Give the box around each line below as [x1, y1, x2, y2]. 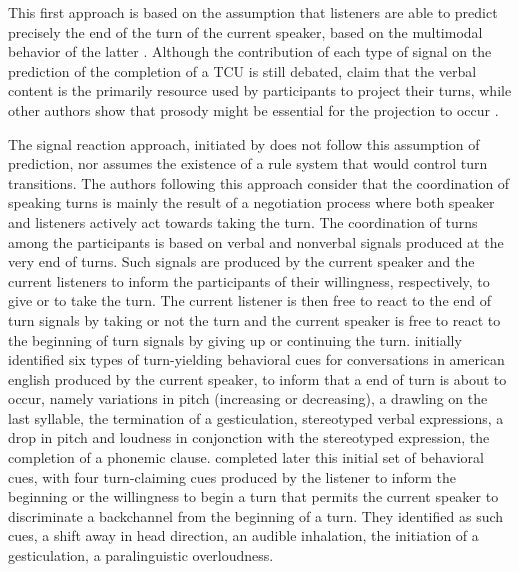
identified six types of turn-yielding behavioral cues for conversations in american [8, 349, 505, 370]
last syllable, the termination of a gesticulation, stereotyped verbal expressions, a [8, 407, 504, 428]
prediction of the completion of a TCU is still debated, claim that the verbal [8, 60, 477, 81]
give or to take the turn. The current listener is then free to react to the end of [8, 290, 491, 311]
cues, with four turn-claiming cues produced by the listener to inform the [8, 466, 457, 487]
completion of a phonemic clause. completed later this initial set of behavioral [8, 447, 484, 468]
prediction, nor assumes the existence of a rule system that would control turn [8, 153, 488, 174]
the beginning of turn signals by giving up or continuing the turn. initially [8, 329, 462, 350]
